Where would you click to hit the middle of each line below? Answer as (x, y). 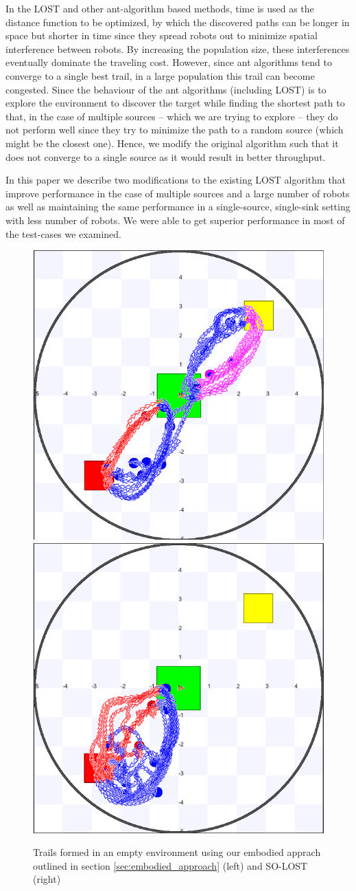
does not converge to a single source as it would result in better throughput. (166, 156)
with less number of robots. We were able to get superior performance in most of (175, 220)
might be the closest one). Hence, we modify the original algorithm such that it (172, 143)
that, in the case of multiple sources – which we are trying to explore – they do (172, 116)
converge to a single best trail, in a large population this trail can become (160, 75)
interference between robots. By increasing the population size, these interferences (178, 48)
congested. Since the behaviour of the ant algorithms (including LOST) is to (166, 89)
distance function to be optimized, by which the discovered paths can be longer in (178, 22)
